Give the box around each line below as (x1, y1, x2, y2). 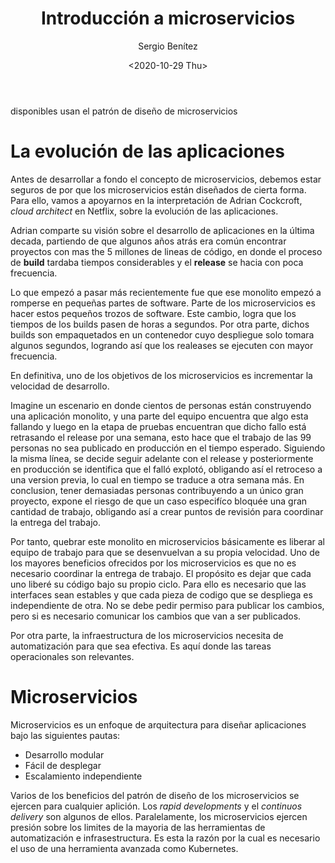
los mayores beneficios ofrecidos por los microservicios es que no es (10, 557, 297, 569)
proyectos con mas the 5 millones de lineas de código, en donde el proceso (10, 245, 323, 257)
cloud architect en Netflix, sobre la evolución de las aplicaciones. (10, 205, 279, 217)
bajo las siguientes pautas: (10, 729, 121, 741)
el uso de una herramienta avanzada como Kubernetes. (10, 842, 239, 854)
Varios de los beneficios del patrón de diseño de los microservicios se (10, 789, 300, 801)
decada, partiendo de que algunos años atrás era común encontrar (10, 235, 287, 247)
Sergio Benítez (138, 40, 198, 52)
